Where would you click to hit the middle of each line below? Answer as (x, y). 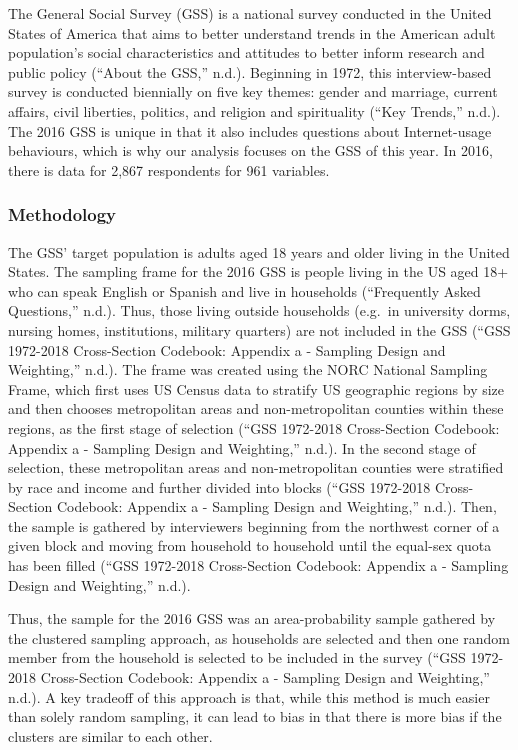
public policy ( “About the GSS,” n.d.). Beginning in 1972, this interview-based (250, 71)
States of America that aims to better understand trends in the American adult (252, 32)
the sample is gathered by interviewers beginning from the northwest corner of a (254, 525)
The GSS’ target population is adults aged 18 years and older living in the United (259, 251)
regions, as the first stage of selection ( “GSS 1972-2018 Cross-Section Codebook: (254, 427)
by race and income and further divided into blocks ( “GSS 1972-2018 (219, 486)
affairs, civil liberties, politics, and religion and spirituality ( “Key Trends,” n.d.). (254, 110)
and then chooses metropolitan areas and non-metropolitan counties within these (256, 408)
